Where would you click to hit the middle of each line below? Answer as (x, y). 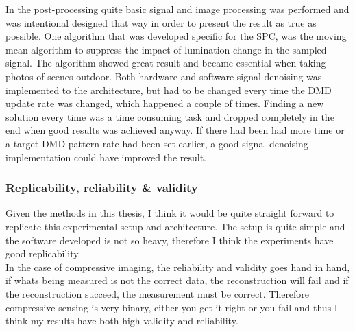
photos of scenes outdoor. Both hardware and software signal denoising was (164, 76)
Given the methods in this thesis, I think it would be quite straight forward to (170, 213)
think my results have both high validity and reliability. (122, 321)
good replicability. (43, 253)
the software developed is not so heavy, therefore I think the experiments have (170, 240)
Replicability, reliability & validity (102, 188)
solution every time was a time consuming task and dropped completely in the (170, 116)
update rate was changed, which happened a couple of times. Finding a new (165, 103)
